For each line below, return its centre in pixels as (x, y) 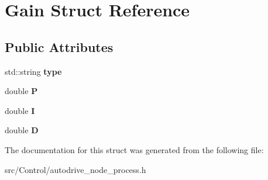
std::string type (33, 71)
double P (21, 91)
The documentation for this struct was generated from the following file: (134, 149)
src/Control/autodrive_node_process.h (75, 169)
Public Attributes (59, 46)
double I (20, 110)
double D (22, 130)
